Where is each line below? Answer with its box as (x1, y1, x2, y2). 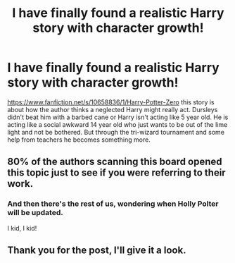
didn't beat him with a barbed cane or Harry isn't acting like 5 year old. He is (7, 113, 229, 121)
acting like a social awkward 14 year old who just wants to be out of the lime (7, 120, 228, 128)
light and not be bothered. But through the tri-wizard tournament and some (7, 128, 225, 136)
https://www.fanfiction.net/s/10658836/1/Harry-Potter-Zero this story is (7, 97, 215, 106)
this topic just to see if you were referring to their (7, 167, 227, 179)
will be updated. (7, 208, 63, 218)
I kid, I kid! (7, 224, 37, 232)
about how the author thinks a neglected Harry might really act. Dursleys (7, 105, 218, 114)
